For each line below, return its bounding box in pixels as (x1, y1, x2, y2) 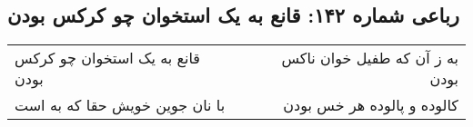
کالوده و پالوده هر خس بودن (283, 94, 458, 116)
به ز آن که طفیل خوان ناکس (281, 47, 458, 69)
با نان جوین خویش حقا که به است (15, 94, 226, 116)
